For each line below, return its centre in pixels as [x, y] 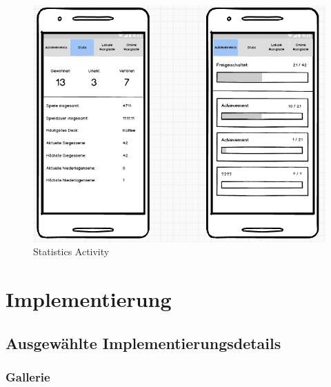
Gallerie [28, 376]
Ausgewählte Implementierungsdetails [143, 343]
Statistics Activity [71, 251]
